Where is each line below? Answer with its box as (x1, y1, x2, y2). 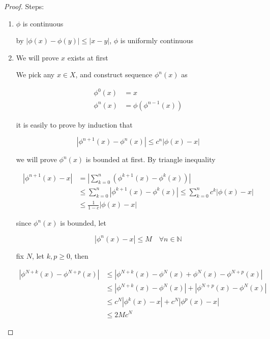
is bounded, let (60, 218, 106, 228)
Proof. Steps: (4, 1, 44, 11)
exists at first (67, 52, 108, 63)
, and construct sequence (75, 69, 153, 80)
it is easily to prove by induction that (16, 119, 133, 130)
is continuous (22, 18, 64, 28)
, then (70, 250, 88, 261)
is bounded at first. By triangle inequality (85, 154, 216, 165)
